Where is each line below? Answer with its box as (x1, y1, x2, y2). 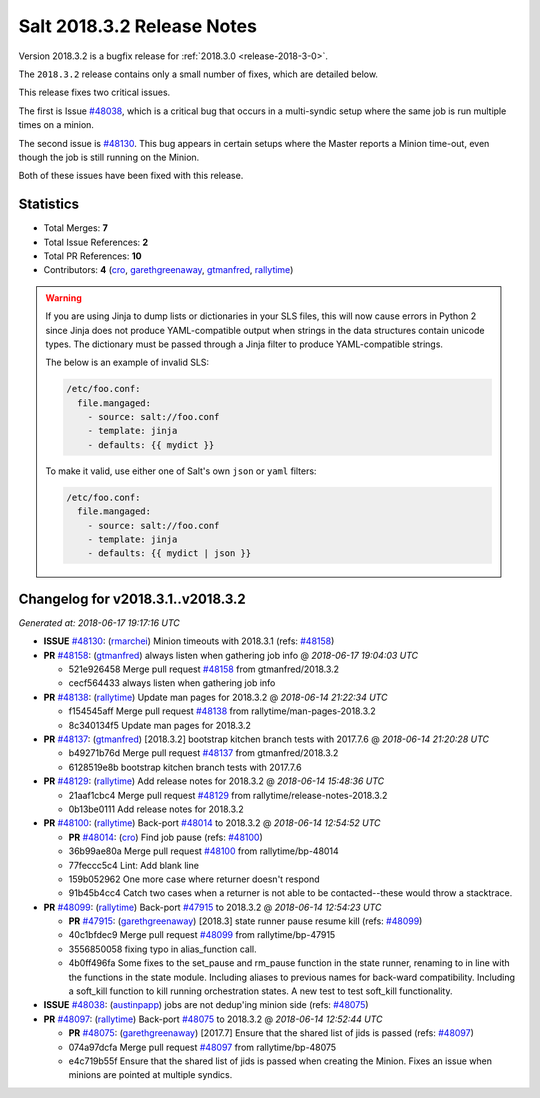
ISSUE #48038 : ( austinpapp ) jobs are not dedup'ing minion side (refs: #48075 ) (43, 999, 369, 1011)
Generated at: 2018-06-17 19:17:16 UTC (18, 616, 180, 629)
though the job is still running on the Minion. (18, 151, 200, 163)
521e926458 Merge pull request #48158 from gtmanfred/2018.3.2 (68, 663, 340, 675)
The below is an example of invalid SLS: (45, 356, 210, 369)
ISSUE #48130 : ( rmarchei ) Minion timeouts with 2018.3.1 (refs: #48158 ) (43, 635, 335, 647)
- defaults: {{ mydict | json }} (87, 548, 252, 559)
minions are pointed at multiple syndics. (68, 1069, 233, 1081)
